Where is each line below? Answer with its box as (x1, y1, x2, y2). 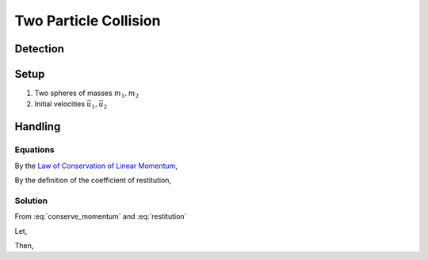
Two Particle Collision (14, 12, 161, 29)
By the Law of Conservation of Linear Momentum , (14, 161, 178, 170)
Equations (14, 144, 55, 155)
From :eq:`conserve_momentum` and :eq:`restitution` (14, 212, 187, 221)
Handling (14, 120, 61, 134)
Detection (14, 42, 65, 55)
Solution (14, 195, 48, 206)
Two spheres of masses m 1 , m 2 (34, 88, 139, 99)
